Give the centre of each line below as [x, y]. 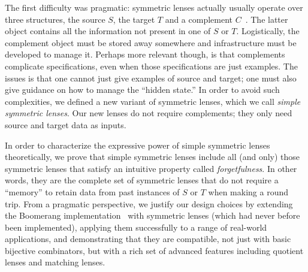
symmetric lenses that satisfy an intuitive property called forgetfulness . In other [151, 168]
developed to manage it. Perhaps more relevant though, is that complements [145, 54]
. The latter [267, 19]
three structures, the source [55, 19]
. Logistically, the [268, 31]
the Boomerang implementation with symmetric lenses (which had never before [153, 215]
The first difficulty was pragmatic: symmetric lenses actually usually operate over [154, 7]
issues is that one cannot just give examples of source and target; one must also [151, 78]
